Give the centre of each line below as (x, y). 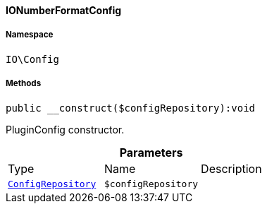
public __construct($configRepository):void (131, 108)
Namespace (30, 35)
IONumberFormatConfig (64, 10)
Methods (24, 84)
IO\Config (32, 59)
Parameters (151, 152)
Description (231, 168)
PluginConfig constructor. (65, 129)
